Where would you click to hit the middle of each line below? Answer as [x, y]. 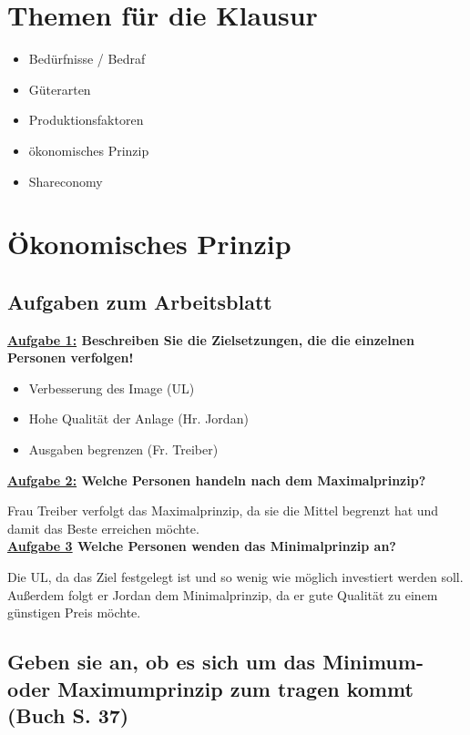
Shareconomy [66, 181]
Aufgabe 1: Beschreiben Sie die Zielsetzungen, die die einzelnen [211, 339]
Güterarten [60, 89]
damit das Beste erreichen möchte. [103, 528]
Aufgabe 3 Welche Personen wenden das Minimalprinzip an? [202, 546]
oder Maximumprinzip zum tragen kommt [210, 688]
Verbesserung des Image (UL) [112, 388]
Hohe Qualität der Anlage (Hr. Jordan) [138, 419]
